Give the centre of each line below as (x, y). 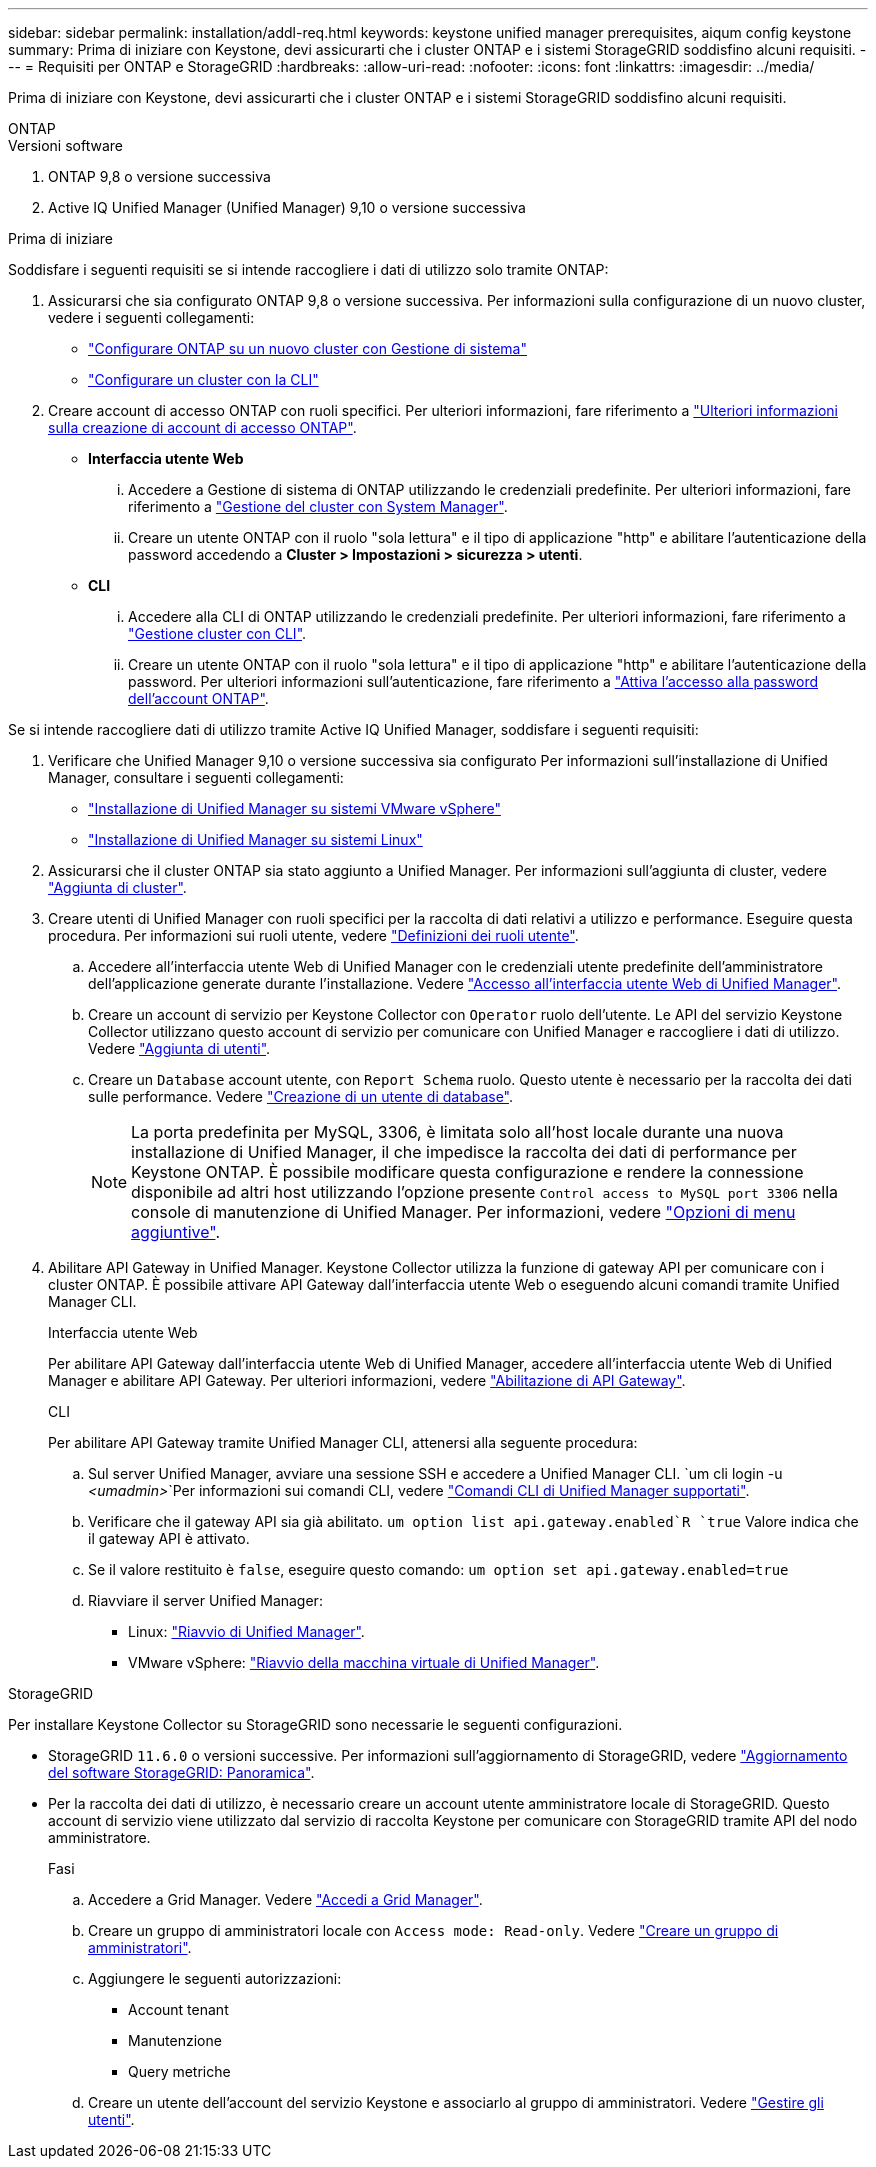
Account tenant (178, 2009)
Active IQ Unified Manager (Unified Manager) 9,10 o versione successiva (287, 207)
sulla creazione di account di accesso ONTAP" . (202, 427)
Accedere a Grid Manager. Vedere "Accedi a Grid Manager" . (285, 1899)
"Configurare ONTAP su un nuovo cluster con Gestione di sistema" (307, 348)
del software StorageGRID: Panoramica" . (181, 1772)
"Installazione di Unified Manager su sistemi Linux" (255, 839)
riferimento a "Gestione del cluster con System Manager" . (318, 506)
